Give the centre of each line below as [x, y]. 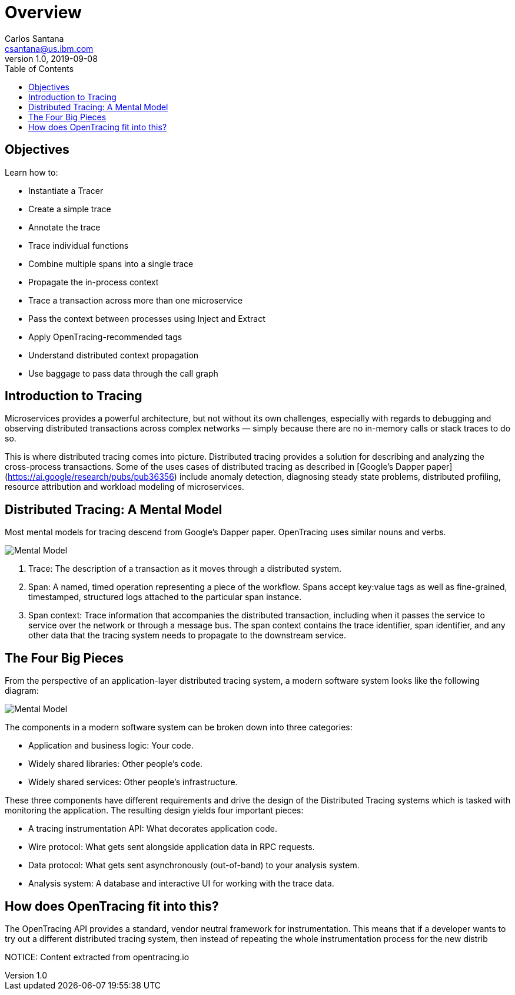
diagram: [22, 691]
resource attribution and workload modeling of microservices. [124, 487]
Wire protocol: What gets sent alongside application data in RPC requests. [172, 847]
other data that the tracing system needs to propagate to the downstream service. [187, 635]
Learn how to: [31, 172]
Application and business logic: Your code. [111, 746]
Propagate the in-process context [94, 282]
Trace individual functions [79, 245]
